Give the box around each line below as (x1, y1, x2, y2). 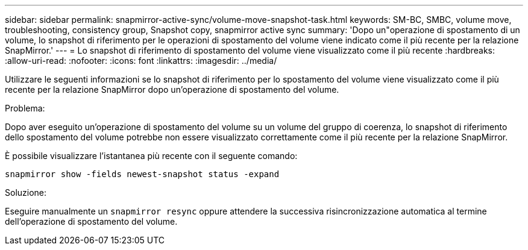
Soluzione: (5, 187, 47, 198)
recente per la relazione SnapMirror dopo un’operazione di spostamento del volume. (5, 84, 339, 95)
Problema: (5, 103, 45, 113)
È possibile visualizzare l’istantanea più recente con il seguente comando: (5, 151, 298, 161)
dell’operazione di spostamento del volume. (5, 216, 178, 227)
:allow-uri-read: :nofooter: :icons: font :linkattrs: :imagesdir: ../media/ (5, 55, 277, 66)
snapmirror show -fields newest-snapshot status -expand (5, 169, 280, 179)
